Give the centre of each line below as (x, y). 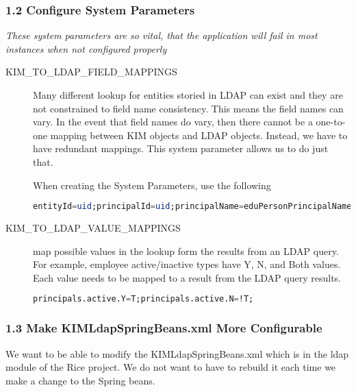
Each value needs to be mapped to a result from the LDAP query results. (187, 277)
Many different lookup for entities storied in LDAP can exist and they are (188, 95)
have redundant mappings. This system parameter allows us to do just (181, 148)
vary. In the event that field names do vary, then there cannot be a (173, 122)
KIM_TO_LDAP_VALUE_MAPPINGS (93, 228)
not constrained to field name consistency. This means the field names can (188, 108)
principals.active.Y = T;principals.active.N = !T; (143, 299)
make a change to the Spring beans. (80, 380)
